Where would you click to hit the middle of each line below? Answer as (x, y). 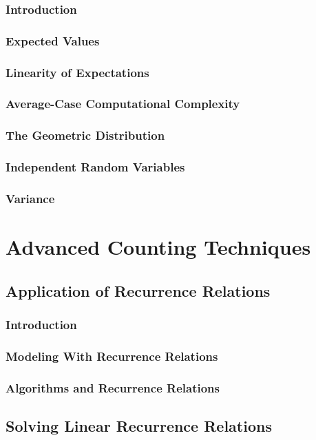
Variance (30, 198)
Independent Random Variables (95, 167)
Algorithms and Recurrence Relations (113, 387)
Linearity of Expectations (77, 72)
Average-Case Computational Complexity (123, 104)
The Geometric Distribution (85, 135)
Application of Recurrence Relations (138, 290)
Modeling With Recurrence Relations (112, 356)
